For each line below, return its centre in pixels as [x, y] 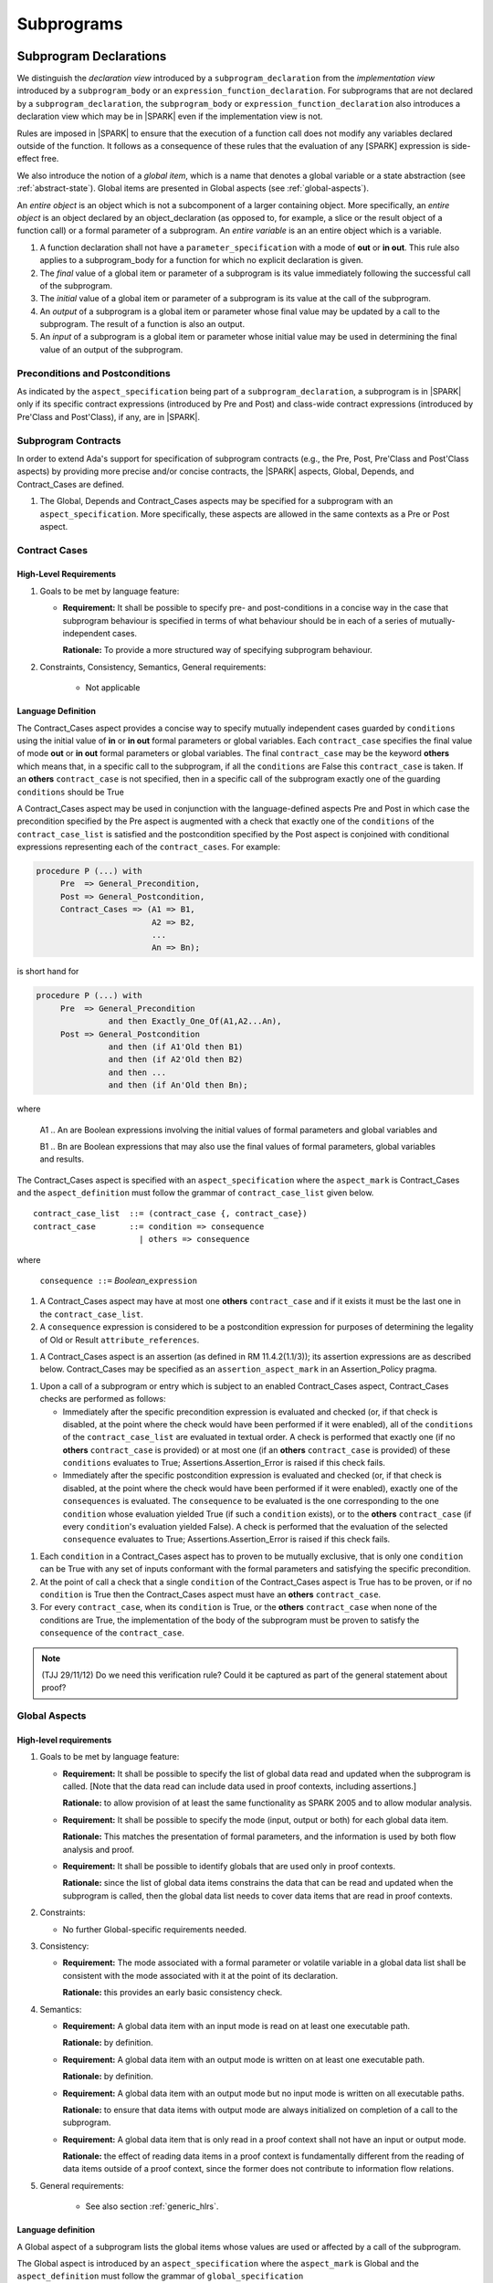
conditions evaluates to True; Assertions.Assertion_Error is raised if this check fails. [224, 1463]
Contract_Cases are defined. [71, 484]
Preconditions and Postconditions [94, 373]
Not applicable [113, 688]
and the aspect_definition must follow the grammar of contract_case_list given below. [195, 1193]
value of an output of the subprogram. [111, 349]
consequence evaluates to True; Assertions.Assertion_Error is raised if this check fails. [226, 1540]
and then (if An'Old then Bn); [178, 1085]
